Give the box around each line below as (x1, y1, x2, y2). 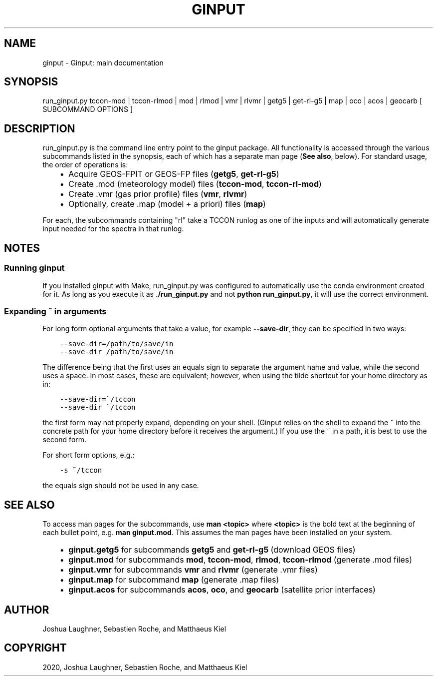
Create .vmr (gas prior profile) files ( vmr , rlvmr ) (68, 189, 247, 199)
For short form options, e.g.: (42, 451, 135, 460)
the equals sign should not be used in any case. (42, 481, 199, 490)
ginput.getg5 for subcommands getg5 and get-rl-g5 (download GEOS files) (68, 545, 356, 555)
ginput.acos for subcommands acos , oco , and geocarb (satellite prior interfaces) (68, 585, 376, 595)
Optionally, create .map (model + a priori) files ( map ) (68, 199, 266, 209)
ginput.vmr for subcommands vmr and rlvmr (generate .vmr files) (68, 565, 318, 575)
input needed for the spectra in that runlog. (42, 224, 184, 233)
